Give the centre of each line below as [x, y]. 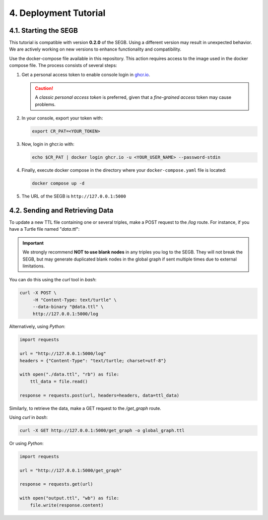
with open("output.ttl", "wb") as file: [69, 498]
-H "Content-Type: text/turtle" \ [74, 300]
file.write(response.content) [67, 505]
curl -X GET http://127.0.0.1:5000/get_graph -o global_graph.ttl [102, 430]
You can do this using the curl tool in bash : [53, 280]
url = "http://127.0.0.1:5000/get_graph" [71, 470]
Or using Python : [27, 443]
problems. [45, 104]
